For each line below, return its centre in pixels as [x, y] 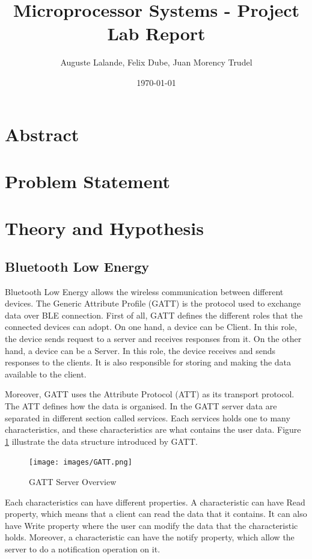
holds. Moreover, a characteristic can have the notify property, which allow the [150, 537]
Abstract [42, 134]
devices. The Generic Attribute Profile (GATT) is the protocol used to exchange [153, 303]
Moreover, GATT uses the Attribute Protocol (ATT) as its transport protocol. [150, 394]
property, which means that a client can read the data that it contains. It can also [156, 514]
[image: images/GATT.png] [81, 463]
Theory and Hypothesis [104, 228]
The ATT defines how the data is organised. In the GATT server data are [141, 405]
